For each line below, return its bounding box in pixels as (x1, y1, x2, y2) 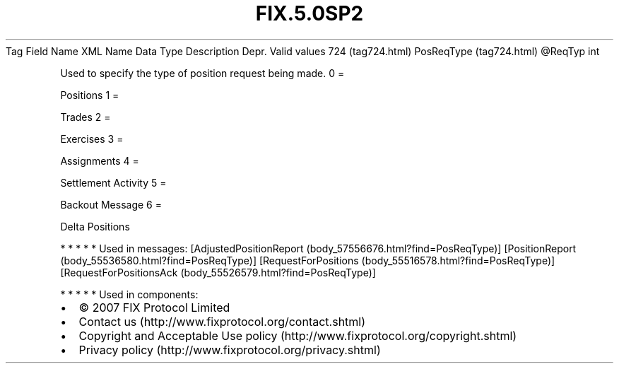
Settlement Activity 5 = (60, 176, 167, 189)
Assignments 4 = (60, 154, 139, 167)
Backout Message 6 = (60, 198, 162, 211)
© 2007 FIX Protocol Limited (78, 300, 230, 315)
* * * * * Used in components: (60, 288, 199, 300)
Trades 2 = (60, 110, 111, 123)
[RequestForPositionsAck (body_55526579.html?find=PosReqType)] (60, 266, 376, 279)
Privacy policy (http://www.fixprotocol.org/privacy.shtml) (78, 342, 381, 357)
